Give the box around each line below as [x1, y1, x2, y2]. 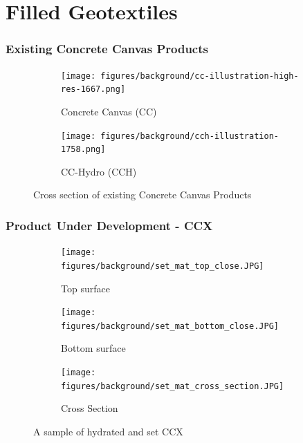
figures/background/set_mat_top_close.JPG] [61, 261, 264, 271]
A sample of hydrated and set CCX [33, 424, 183, 438]
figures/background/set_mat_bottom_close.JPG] [61, 321, 279, 331]
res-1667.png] [61, 84, 126, 95]
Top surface [61, 281, 110, 295]
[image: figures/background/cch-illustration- [61, 131, 279, 141]
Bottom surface [61, 341, 126, 355]
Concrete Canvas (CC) [61, 104, 157, 118]
